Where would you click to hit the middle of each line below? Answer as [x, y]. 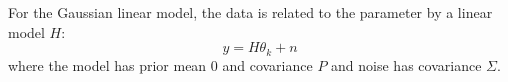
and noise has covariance [406, 64]
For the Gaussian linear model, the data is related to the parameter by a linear [250, 12]
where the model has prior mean [107, 64]
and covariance [267, 64]
